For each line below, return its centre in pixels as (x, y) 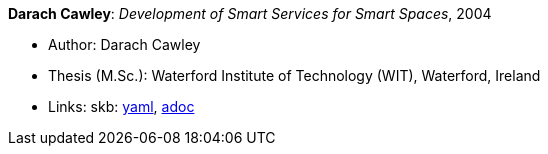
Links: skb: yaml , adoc (121, 106)
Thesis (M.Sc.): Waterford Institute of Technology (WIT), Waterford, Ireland (294, 75)
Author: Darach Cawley (124, 44)
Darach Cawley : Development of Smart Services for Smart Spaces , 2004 (250, 13)
